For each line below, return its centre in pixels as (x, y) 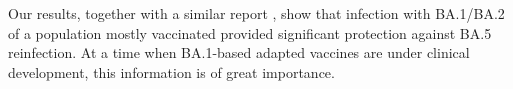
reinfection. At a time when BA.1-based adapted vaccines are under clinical (239, 52)
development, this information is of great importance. (171, 71)
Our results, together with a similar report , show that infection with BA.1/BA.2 (256, 13)
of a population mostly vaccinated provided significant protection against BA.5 (250, 32)
